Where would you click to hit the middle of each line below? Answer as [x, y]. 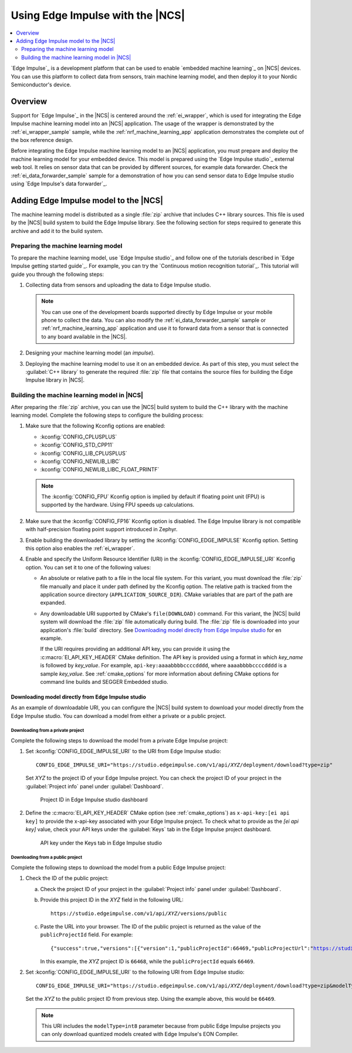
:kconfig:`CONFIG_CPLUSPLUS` [79, 437]
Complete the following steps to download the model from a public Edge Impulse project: [118, 867]
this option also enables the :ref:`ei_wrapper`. [80, 548]
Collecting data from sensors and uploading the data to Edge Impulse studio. [118, 285]
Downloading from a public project [47, 858]
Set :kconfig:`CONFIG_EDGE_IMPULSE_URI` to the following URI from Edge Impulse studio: [135, 972]
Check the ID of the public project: [67, 878]
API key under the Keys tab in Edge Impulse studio [101, 843]
